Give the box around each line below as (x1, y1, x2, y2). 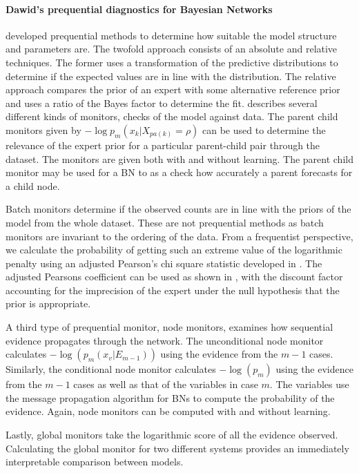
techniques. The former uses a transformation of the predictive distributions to (6, 55, 338, 69)
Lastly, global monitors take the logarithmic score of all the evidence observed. (6, 427, 338, 442)
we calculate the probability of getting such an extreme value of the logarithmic (6, 242, 342, 257)
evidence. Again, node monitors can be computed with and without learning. (6, 404, 331, 418)
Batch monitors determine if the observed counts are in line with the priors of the (6, 202, 351, 216)
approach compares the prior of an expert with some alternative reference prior (6, 82, 340, 97)
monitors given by (6, 122, 81, 137)
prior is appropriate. (6, 296, 91, 311)
